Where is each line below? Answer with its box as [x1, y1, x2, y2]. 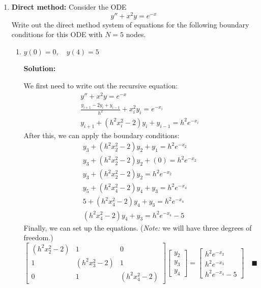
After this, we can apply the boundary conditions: [23, 130, 180, 140]
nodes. [126, 29, 146, 40]
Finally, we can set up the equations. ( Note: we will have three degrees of [23, 222, 252, 233]
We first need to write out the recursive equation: [23, 80, 178, 91]
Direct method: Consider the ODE [11, 2, 127, 12]
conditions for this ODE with [11, 29, 103, 40]
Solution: [23, 63, 56, 74]
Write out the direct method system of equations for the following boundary [11, 19, 249, 29]
